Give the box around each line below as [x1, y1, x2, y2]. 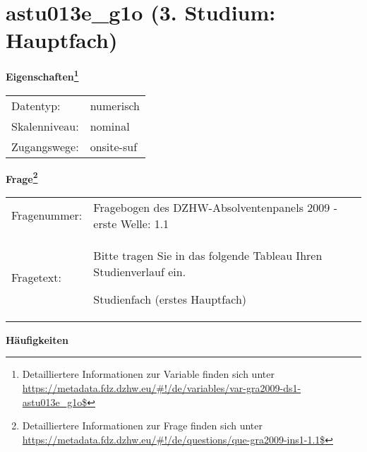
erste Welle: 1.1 [93, 215, 169, 232]
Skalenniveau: [11, 117, 79, 134]
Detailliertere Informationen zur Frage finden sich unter [22, 418, 263, 433]
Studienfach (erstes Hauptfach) [93, 290, 247, 307]
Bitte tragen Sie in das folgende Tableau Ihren [93, 246, 323, 263]
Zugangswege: [11, 138, 79, 155]
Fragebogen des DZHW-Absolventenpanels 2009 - [93, 198, 337, 215]
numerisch [90, 97, 140, 114]
